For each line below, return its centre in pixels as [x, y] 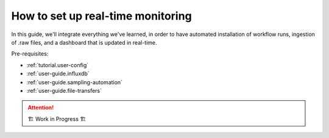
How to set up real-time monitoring [101, 16]
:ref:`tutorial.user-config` [58, 65]
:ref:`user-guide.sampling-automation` [75, 82]
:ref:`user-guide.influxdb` [58, 74]
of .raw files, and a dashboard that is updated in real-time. [84, 42]
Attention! [41, 107]
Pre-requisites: [30, 54]
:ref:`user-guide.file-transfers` [64, 90]
